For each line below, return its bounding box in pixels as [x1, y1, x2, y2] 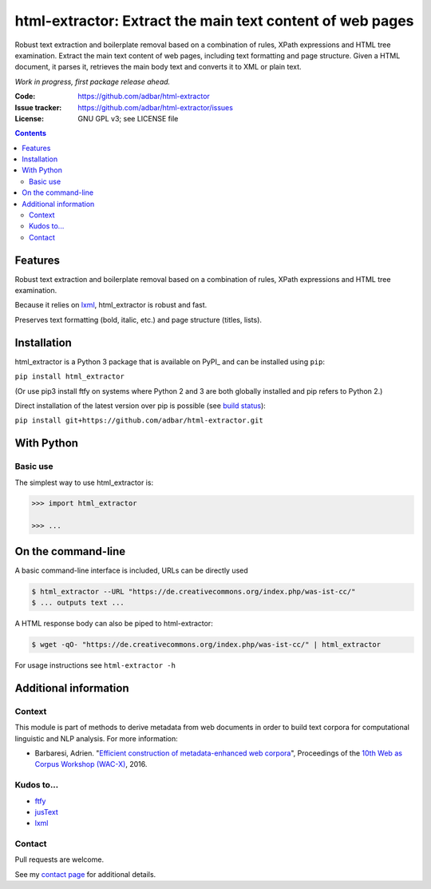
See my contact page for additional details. [14, 869, 156, 879]
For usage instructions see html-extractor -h [14, 661, 176, 670]
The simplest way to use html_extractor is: [14, 478, 154, 487]
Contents [14, 129, 47, 138]
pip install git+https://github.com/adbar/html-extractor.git [14, 416, 263, 425]
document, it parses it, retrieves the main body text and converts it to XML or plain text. [14, 62, 302, 72]
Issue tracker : [14, 102, 62, 112]
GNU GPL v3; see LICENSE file [77, 113, 179, 123]
